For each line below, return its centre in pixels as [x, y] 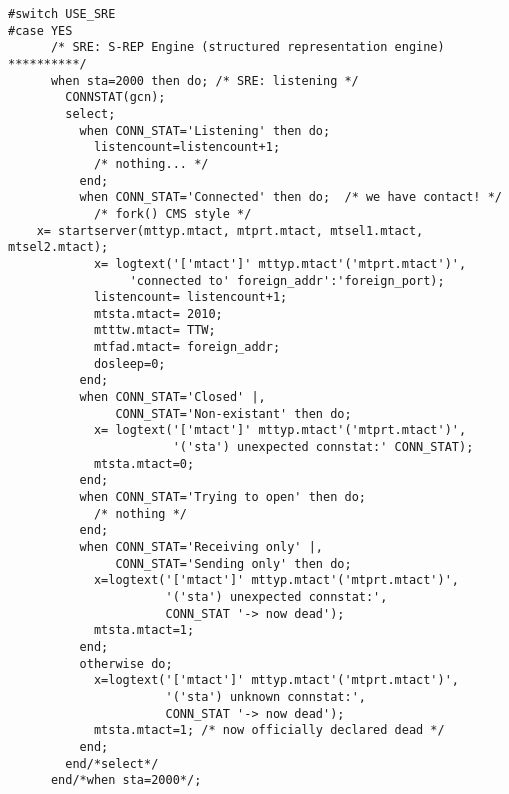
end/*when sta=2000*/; [126, 780]
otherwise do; [126, 663]
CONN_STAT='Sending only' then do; [233, 563]
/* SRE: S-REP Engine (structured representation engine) [247, 47]
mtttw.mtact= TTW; [154, 330]
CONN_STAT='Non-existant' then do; [233, 413]
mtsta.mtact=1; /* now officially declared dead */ [269, 730]
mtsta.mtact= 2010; [158, 313]
